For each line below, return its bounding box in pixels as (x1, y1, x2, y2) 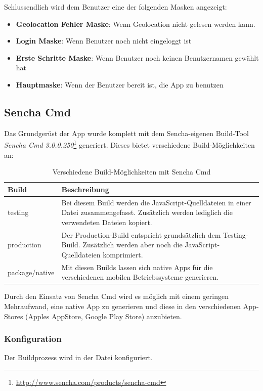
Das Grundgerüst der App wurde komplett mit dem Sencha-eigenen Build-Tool (4, 127, 249, 138)
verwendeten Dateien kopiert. (61, 216, 152, 227)
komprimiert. (103, 249, 143, 259)
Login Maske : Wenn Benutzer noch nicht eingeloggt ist (16, 35, 192, 46)
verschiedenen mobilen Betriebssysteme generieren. (61, 272, 219, 282)
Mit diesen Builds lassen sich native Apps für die (61, 262, 213, 272)
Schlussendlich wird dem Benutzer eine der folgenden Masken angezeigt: (4, 2, 227, 12)
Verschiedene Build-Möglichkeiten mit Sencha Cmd (52, 166, 211, 177)
